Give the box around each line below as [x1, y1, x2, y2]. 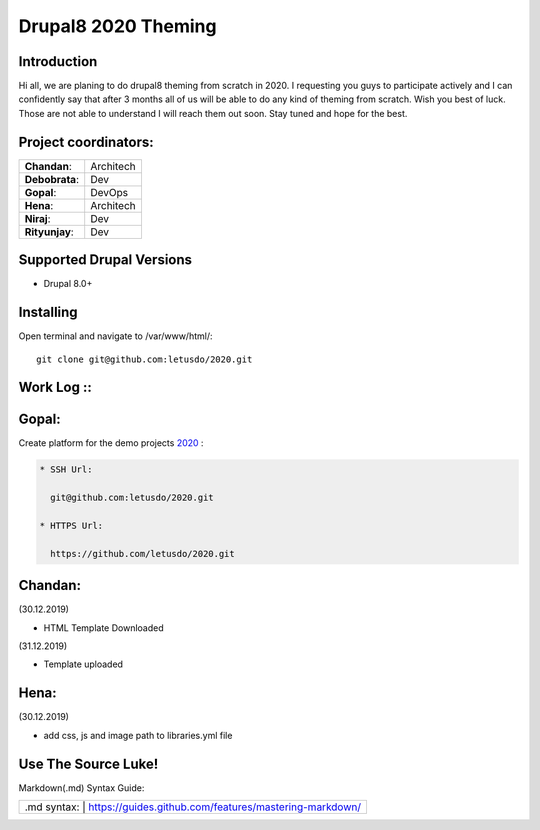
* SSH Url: [39, 464, 93, 475]
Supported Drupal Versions [18, 251, 193, 269]
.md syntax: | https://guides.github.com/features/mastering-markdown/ [24, 800, 362, 814]
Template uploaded [43, 658, 124, 670]
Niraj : [24, 211, 51, 225]
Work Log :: [18, 379, 92, 396]
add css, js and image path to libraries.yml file [43, 729, 233, 741]
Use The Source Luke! [18, 755, 159, 772]
